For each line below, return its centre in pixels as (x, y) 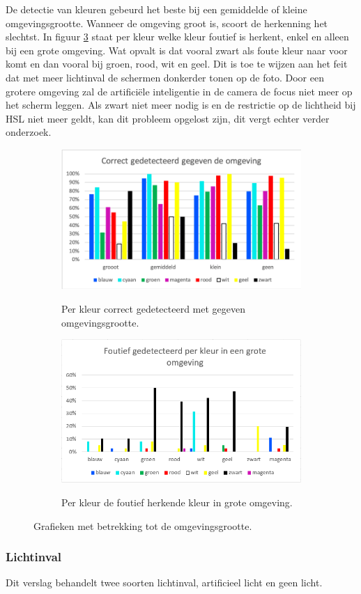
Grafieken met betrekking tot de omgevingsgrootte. (143, 525)
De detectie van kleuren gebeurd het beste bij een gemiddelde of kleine (156, 9)
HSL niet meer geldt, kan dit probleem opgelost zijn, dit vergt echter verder (168, 118)
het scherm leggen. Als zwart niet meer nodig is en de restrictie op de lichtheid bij (181, 105)
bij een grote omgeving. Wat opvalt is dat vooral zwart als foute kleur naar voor (177, 50)
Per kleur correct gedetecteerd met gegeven (153, 308)
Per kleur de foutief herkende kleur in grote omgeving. (177, 502)
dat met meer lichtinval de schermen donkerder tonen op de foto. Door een (165, 77)
